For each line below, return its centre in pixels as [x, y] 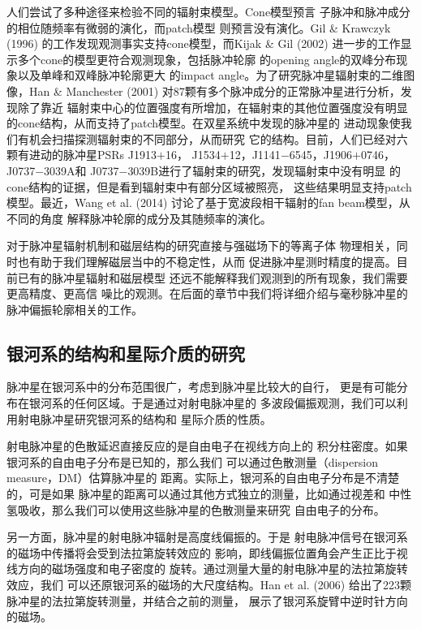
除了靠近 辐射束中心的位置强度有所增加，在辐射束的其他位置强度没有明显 [213, 107]
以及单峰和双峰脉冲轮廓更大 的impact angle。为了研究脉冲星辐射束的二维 [210, 75]
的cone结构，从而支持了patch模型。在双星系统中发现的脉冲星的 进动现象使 [204, 123]
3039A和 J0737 [82, 170]
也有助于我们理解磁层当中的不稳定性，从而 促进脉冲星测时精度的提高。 [207, 261]
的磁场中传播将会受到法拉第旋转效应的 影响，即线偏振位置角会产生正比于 [202, 552]
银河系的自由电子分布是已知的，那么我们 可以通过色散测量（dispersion [192, 461]
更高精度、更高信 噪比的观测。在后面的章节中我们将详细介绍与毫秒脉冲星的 [207, 293]
